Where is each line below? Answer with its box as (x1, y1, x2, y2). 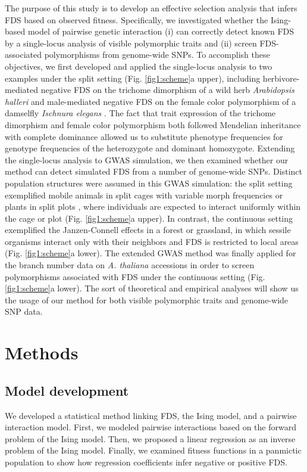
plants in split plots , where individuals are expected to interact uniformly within (5, 200, 301, 213)
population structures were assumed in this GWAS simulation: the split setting (5, 176, 293, 189)
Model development (5, 381, 129, 399)
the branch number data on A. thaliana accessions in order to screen (5, 259, 255, 271)
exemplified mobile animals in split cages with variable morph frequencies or (5, 188, 283, 201)
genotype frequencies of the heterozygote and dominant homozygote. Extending (5, 142, 295, 154)
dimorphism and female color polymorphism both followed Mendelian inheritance (5, 118, 301, 131)
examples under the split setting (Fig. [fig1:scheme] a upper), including (5, 72, 261, 84)
